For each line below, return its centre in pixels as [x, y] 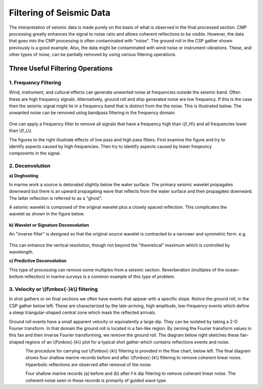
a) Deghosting [24, 175]
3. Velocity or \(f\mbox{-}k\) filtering [53, 289]
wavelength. [21, 252]
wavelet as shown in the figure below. [47, 214]
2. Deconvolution [30, 166]
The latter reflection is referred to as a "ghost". [56, 198]
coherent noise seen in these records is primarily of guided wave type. [96, 380]
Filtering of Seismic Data [60, 13]
